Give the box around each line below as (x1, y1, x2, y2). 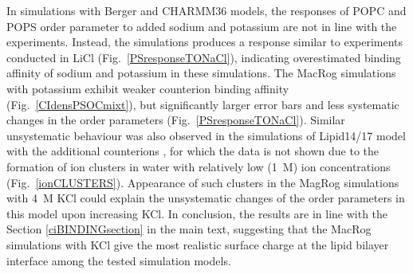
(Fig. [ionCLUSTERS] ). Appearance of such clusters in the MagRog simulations (6, 174, 399, 190)
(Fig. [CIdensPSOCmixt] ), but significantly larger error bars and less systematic (6, 96, 399, 112)
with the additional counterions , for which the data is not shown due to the (6, 143, 379, 159)
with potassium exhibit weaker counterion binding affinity (6, 80, 289, 96)
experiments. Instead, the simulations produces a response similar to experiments (6, 33, 403, 50)
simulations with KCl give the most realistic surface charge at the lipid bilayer (6, 236, 389, 252)
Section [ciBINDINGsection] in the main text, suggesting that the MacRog (6, 221, 372, 237)
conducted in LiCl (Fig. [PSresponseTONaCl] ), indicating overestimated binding (6, 49, 401, 65)
